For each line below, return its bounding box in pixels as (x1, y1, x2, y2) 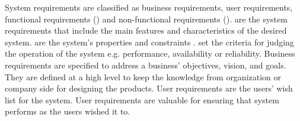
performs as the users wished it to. (5, 105, 130, 117)
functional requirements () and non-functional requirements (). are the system (5, 12, 288, 25)
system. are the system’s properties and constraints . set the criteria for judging (5, 35, 294, 48)
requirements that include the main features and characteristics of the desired (5, 24, 287, 37)
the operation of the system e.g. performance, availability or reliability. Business (5, 47, 295, 60)
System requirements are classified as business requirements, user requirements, (5, 1, 293, 13)
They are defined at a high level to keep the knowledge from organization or (5, 70, 282, 83)
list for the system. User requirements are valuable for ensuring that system (5, 93, 279, 106)
